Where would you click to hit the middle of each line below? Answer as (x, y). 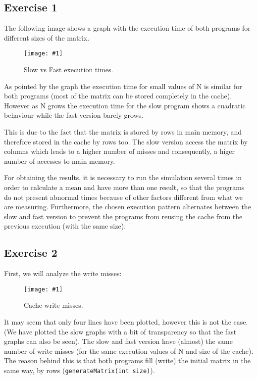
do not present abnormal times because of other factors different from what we (123, 197)
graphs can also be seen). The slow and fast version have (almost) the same (118, 341)
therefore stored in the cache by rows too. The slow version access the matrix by (126, 141)
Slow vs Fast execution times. (69, 70)
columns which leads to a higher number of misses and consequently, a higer (120, 151)
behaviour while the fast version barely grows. (74, 115)
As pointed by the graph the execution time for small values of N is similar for (123, 86)
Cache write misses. (53, 305)
